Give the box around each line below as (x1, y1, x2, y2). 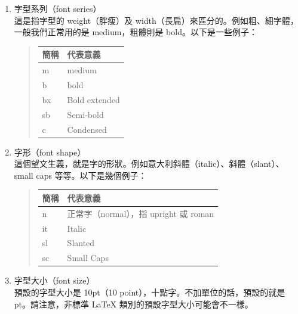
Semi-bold (67, 108, 104, 120)
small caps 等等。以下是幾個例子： (14, 169, 147, 181)
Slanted (67, 237, 95, 249)
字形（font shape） (14, 145, 86, 158)
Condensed (67, 123, 107, 135)
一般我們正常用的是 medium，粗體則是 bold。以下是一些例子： (14, 26, 257, 38)
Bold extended (67, 93, 120, 105)
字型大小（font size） (14, 274, 95, 287)
